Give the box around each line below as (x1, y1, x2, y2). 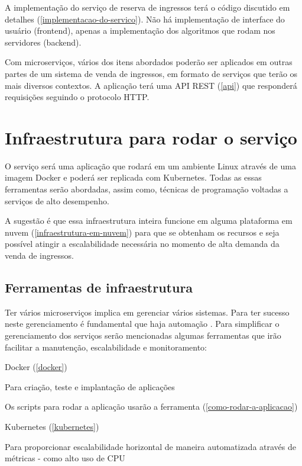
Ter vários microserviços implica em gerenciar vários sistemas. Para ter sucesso (5, 306, 290, 318)
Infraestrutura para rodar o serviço (5, 125, 297, 149)
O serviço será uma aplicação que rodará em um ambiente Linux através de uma (5, 159, 296, 172)
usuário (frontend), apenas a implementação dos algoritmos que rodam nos (5, 24, 275, 37)
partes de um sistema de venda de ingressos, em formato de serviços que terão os (5, 67, 298, 79)
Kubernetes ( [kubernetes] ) (5, 420, 99, 432)
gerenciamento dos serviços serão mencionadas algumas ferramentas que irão (5, 329, 281, 342)
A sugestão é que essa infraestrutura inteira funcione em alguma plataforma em (5, 214, 293, 227)
